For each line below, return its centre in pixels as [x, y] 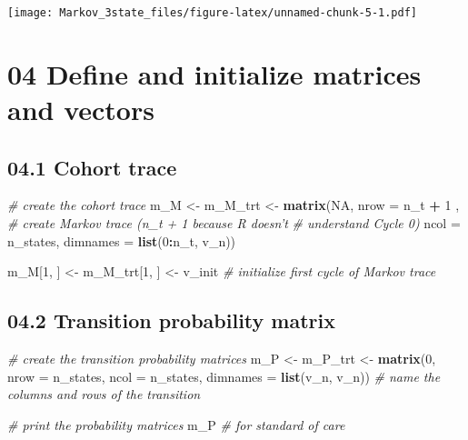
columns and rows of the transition [104, 394]
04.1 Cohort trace [92, 167]
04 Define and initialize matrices [214, 73]
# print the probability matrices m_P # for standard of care [176, 424]
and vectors [81, 110]
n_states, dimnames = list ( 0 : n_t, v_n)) [122, 240]
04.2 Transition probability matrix [171, 320]
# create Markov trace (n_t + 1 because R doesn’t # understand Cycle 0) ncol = [234, 223]
